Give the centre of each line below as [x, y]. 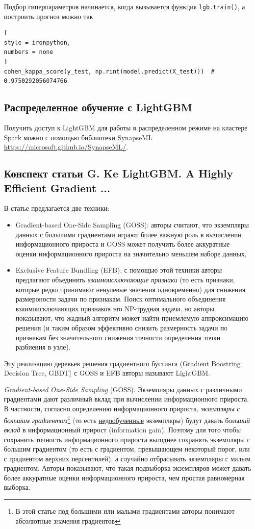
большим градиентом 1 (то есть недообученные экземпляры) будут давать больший [127, 419]
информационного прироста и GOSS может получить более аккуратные [123, 244]
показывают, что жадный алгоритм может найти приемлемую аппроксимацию [132, 318]
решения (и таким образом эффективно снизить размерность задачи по [121, 327]
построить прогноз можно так [49, 16]
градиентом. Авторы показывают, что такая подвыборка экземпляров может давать [127, 468]
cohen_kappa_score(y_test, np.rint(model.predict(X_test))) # [109, 71]
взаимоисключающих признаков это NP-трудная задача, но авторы [115, 308]
